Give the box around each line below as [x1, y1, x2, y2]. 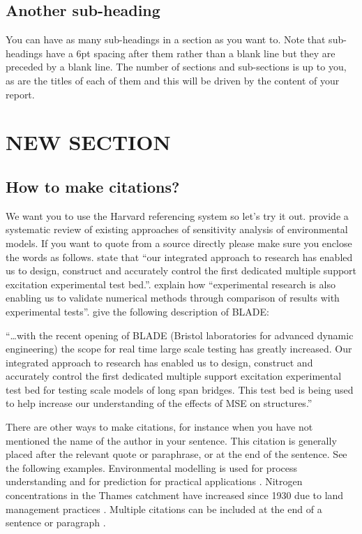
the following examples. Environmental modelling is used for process [6, 460, 297, 475]
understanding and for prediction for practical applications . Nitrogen [6, 474, 303, 489]
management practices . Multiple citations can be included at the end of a [6, 501, 322, 516]
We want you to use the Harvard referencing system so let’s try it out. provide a [6, 208, 349, 223]
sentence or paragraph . [6, 515, 106, 530]
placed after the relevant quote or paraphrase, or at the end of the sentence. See [6, 447, 347, 461]
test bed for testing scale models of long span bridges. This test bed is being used [6, 382, 354, 396]
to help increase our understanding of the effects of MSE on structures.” [6, 396, 312, 410]
